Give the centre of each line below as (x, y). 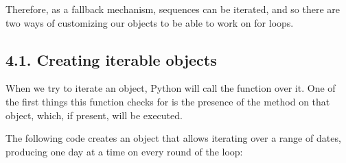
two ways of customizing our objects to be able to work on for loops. (150, 22)
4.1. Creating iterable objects (111, 59)
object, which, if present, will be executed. (94, 115)
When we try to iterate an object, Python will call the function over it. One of (171, 88)
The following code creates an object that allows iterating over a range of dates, (173, 138)
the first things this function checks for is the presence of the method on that (168, 101)
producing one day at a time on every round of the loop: (124, 151)
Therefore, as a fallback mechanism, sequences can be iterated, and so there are (173, 9)
